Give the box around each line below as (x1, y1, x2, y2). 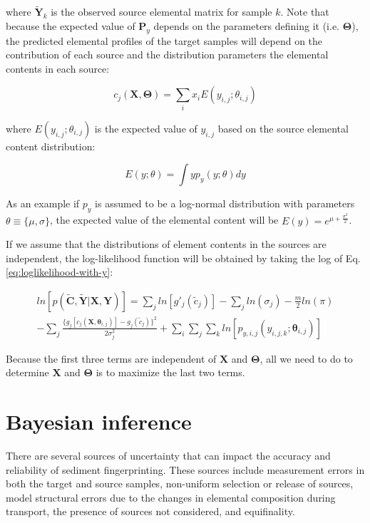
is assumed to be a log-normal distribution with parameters (95, 196, 355, 211)
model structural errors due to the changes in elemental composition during (6, 490, 336, 504)
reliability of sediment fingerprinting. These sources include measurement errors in (6, 462, 365, 477)
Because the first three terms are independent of (6, 351, 217, 366)
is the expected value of (94, 120, 197, 135)
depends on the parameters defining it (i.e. (153, 18, 340, 33)
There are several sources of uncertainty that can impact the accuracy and (6, 448, 331, 463)
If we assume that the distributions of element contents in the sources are (6, 237, 327, 252)
